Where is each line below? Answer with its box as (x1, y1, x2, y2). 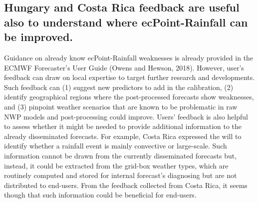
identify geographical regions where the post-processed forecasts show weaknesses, (4, 91, 254, 102)
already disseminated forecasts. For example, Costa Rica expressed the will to (4, 130, 242, 141)
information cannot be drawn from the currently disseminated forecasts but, (4, 150, 237, 160)
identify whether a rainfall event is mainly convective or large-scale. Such (4, 140, 227, 151)
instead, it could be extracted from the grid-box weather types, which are (4, 160, 229, 170)
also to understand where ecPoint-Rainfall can (4, 14, 248, 29)
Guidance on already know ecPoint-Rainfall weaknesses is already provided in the (4, 52, 254, 62)
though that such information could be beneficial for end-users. (4, 189, 197, 200)
